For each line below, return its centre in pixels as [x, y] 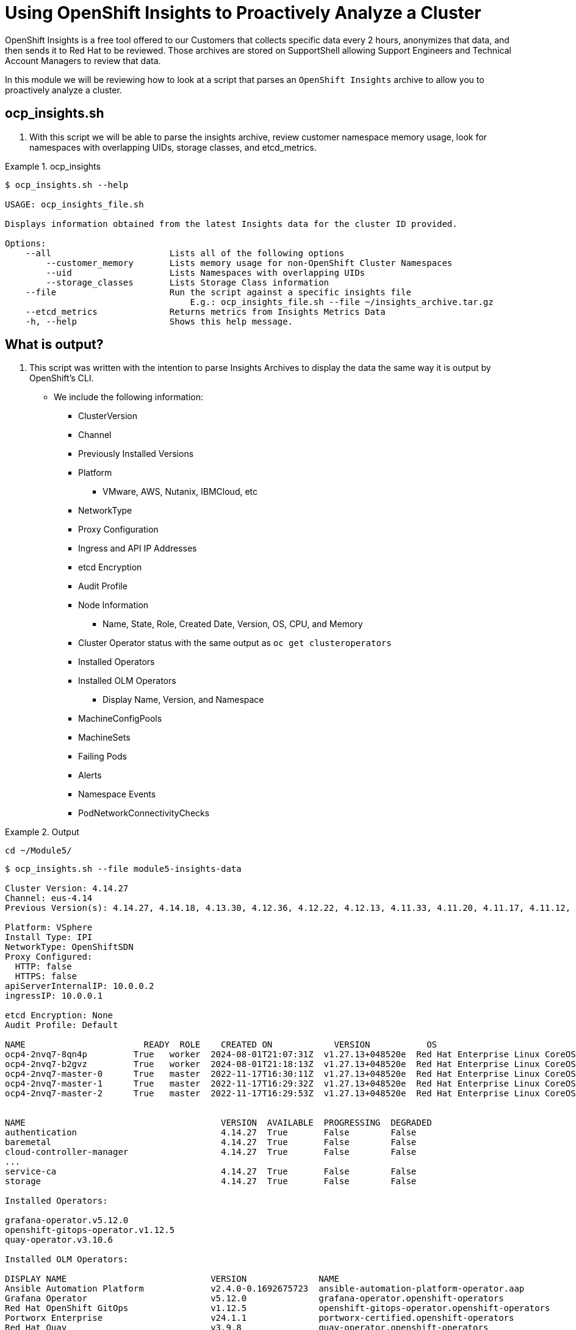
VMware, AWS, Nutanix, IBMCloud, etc [180, 492]
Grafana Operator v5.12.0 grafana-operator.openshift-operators [254, 1299]
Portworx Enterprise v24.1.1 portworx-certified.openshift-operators [260, 1318]
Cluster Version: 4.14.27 [67, 889]
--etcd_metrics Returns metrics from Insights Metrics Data [205, 311]
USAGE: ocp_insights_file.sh [74, 204]
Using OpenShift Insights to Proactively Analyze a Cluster [243, 13]
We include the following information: [128, 397]
